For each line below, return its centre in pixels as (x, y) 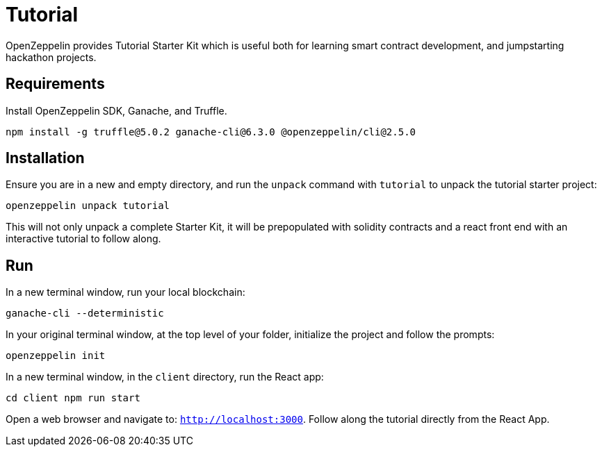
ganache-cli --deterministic (85, 313)
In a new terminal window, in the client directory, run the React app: (165, 377)
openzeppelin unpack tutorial (88, 206)
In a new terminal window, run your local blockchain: (125, 292)
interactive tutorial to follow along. (83, 239)
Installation (45, 158)
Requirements (55, 84)
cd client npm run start (73, 398)
